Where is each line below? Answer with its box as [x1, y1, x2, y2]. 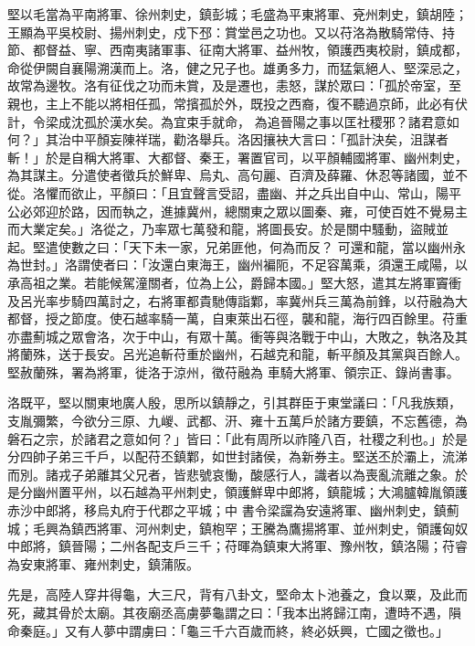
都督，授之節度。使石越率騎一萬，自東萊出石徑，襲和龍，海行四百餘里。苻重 [7, 309, 468, 328]
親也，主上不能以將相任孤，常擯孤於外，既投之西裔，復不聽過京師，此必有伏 [7, 93, 468, 112]
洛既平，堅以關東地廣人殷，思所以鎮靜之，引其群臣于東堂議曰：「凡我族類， [7, 393, 461, 412]
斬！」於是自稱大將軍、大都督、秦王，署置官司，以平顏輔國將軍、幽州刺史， [7, 147, 468, 166]
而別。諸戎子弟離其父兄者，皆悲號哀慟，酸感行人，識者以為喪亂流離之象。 [7, 464, 455, 483]
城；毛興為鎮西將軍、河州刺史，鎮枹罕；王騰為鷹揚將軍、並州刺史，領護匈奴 [7, 518, 468, 537]
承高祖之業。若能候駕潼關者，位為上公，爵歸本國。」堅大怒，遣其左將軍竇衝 [7, 272, 461, 291]
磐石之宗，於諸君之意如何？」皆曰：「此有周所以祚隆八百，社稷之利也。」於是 [7, 429, 468, 448]
